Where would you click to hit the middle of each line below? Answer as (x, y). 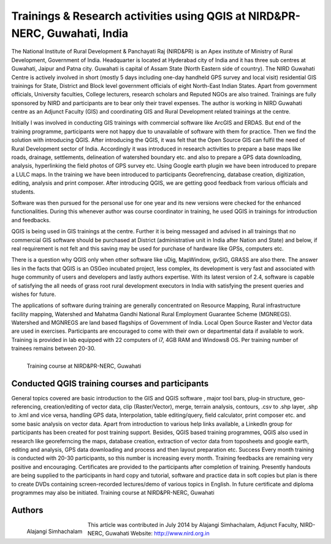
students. (23, 192)
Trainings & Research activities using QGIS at (129, 16)
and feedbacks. (31, 220)
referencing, (27, 407)
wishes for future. (34, 294)
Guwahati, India (88, 33)
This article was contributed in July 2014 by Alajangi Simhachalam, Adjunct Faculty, (193, 524)
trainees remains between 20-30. (54, 348)
